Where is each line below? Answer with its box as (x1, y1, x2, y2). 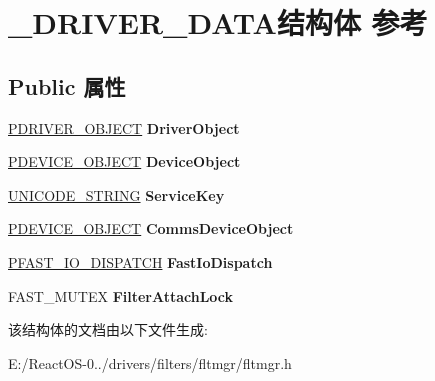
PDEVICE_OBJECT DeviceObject (8, 151, 241, 172)
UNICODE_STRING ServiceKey (8, 184, 225, 205)
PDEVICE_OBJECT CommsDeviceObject (8, 218, 294, 239)
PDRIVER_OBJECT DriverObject (8, 117, 240, 138)
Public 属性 (8, 70, 126, 101)
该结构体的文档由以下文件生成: (8, 319, 208, 340)
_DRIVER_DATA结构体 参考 (8, 2, 428, 43)
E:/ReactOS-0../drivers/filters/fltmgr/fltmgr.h (8, 352, 292, 373)
